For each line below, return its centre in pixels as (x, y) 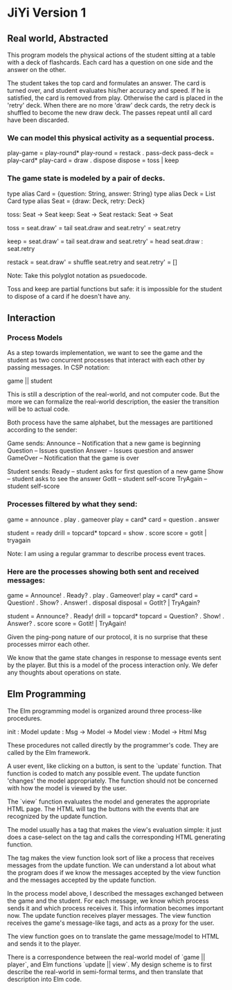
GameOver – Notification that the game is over (73, 458)
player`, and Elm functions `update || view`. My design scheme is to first (110, 964)
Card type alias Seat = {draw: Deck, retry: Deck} (76, 201)
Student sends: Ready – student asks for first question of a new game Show (115, 471)
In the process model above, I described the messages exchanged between (115, 893)
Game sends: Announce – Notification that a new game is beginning (104, 443)
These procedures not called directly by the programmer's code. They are (113, 745)
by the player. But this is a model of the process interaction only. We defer (113, 665)
